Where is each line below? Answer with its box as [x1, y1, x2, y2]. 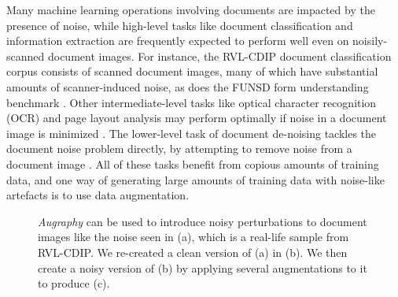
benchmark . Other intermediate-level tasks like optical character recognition [6, 94, 377, 110]
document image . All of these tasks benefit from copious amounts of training [6, 155, 379, 172]
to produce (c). [38, 275, 110, 291]
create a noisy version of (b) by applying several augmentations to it [38, 259, 367, 276]
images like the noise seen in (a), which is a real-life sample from [38, 228, 349, 245]
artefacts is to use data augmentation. [6, 187, 190, 203]
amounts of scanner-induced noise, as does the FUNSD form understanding [6, 78, 369, 95]
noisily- [352, 32, 388, 49]
